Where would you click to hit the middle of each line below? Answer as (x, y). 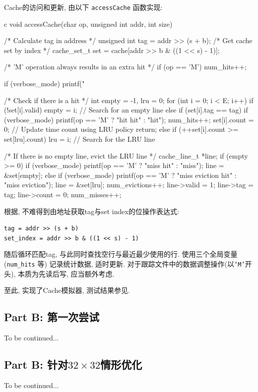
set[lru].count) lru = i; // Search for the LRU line (80, 139)
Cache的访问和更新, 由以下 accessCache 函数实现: (83, 7)
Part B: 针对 (36, 364)
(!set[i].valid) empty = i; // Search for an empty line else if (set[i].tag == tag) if (126, 110)
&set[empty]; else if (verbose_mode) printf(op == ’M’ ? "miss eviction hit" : (120, 175)
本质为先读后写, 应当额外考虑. (66, 273)
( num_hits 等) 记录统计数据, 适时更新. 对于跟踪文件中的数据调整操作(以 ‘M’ (125, 264)
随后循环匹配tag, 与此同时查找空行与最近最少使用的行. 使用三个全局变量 (121, 254)
